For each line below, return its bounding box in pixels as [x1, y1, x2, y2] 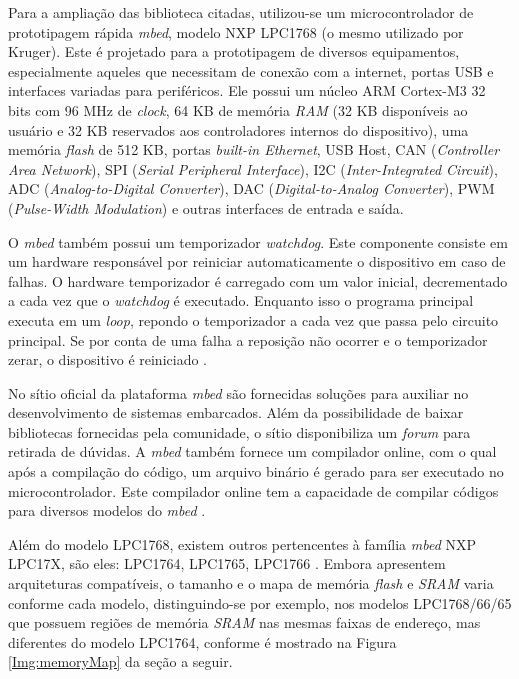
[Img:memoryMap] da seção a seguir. [8, 651, 233, 672]
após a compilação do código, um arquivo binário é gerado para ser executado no [8, 461, 504, 482]
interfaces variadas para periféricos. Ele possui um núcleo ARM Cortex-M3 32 [8, 80, 486, 101]
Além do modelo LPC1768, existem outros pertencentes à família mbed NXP [8, 533, 477, 554]
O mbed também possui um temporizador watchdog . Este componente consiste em [8, 231, 508, 252]
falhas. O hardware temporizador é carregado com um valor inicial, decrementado [8, 270, 508, 291]
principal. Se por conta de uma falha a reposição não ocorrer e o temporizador [8, 329, 488, 350]
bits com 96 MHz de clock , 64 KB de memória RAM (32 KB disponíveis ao [8, 99, 468, 120]
